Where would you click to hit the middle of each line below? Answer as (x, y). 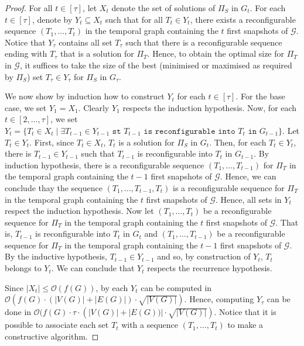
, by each (112, 287)
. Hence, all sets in (249, 199)
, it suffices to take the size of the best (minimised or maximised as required (156, 65)
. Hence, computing (219, 299)
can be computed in (176, 287)
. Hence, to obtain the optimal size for (216, 53)
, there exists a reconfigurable (243, 19)
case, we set (26, 107)
